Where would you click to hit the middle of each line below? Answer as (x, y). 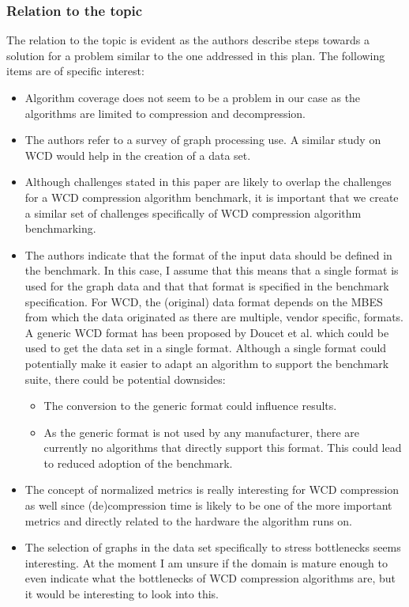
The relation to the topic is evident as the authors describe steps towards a (188, 40)
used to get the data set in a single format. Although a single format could (206, 348)
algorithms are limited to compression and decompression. (165, 113)
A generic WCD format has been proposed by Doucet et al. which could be (207, 332)
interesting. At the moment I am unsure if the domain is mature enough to (206, 562)
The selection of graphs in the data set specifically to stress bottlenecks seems (213, 547)
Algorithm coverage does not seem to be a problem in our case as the (193, 97)
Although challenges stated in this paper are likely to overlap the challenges (208, 182)
